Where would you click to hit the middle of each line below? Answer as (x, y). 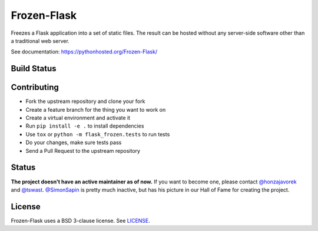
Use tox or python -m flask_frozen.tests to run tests (98, 134)
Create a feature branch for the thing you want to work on (96, 109)
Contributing (35, 87)
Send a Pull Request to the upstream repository (83, 150)
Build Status (34, 68)
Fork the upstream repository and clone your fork (85, 101)
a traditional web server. (40, 41)
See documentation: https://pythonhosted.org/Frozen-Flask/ (84, 52)
